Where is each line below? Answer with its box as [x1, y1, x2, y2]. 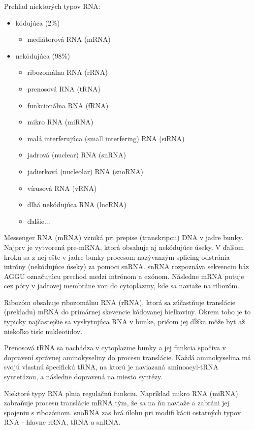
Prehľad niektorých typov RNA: [4, 1, 100, 11]
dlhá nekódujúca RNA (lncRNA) [27, 199, 127, 210]
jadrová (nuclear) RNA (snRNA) [27, 150, 127, 160]
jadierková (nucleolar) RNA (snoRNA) [27, 166, 144, 176]
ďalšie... [27, 215, 50, 226]
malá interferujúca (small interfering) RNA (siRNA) [27, 133, 185, 143]
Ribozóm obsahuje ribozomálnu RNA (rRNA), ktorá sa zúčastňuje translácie [4, 297, 236, 307]
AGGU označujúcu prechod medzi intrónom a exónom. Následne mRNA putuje [4, 271, 244, 281]
